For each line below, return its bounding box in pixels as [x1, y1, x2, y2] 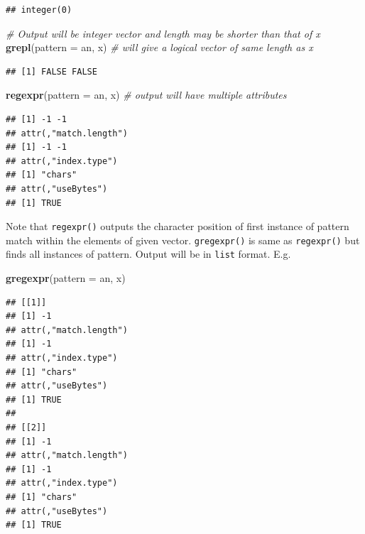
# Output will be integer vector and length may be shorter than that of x [6, 26, 320, 40]
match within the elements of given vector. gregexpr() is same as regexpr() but [6, 232, 360, 247]
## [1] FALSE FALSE [6, 66, 97, 77]
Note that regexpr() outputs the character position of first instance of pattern [6, 219, 349, 234]
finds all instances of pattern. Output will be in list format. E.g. [6, 246, 291, 261]
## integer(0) [6, 5, 72, 15]
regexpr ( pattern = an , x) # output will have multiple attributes [6, 87, 287, 102]
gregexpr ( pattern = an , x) [6, 271, 126, 285]
